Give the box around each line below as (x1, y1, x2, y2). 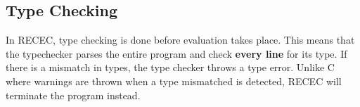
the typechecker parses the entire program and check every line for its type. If (6, 46, 347, 61)
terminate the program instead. (6, 87, 141, 102)
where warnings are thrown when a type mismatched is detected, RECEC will (6, 73, 342, 88)
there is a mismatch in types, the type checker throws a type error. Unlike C (6, 60, 335, 75)
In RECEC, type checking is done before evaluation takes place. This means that (6, 32, 355, 47)
